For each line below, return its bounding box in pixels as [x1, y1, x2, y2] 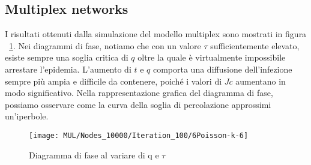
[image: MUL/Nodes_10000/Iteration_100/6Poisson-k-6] [29, 131, 249, 140]
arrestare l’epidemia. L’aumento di [5, 62, 131, 75]
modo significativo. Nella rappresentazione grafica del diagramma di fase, [5, 86, 273, 99]
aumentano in [235, 74, 286, 87]
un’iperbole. [5, 110, 49, 122]
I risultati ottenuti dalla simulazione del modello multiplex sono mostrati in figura [5, 28, 307, 40]
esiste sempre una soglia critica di [5, 51, 128, 64]
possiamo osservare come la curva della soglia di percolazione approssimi [5, 98, 271, 110]
